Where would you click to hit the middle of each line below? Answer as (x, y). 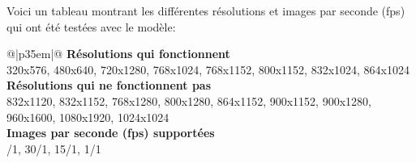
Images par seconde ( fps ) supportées (111, 133)
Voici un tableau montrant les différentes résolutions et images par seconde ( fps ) (206, 10)
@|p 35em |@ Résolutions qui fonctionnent (118, 54)
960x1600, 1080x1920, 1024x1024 (88, 117)
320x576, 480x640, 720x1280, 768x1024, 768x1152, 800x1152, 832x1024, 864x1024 (208, 69)
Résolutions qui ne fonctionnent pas (109, 85)
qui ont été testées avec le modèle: (91, 26)
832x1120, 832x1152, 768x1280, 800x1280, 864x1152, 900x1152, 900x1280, (189, 100)
